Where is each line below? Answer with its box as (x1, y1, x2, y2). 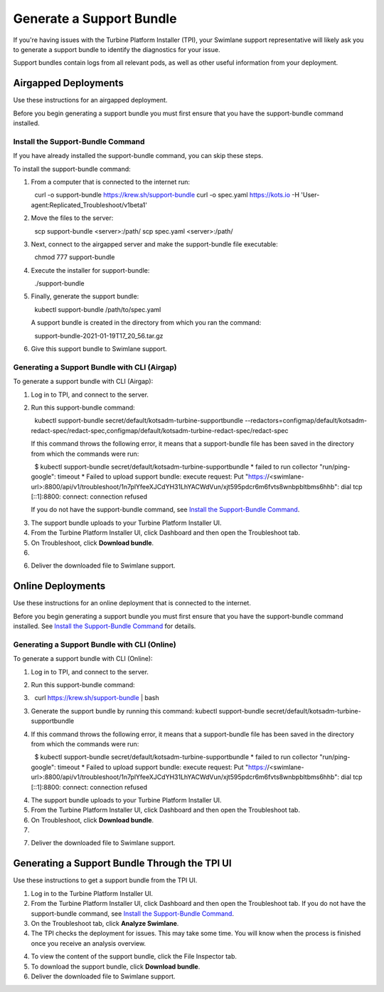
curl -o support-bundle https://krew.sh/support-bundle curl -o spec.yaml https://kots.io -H (34, 191, 300, 199)
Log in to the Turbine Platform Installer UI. (31, 889, 153, 897)
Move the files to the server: (31, 214, 114, 222)
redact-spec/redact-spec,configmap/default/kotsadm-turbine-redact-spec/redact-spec (31, 426, 289, 434)
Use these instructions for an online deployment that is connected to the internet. (13, 599, 252, 607)
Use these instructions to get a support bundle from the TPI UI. (13, 876, 198, 884)
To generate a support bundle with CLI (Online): (13, 654, 153, 663)
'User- (301, 191, 320, 199)
